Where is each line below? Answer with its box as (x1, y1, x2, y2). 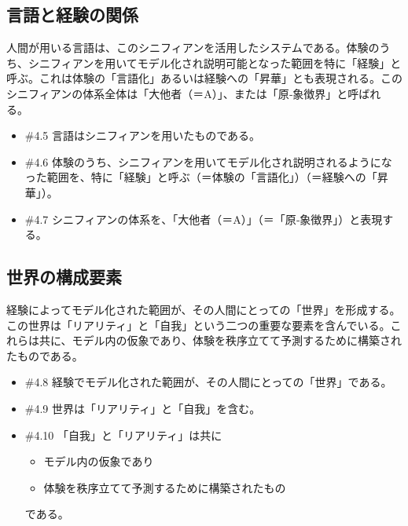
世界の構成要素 (6, 265, 122, 289)
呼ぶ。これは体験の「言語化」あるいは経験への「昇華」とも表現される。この (6, 70, 402, 86)
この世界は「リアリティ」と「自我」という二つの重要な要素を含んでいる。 (6, 316, 391, 333)
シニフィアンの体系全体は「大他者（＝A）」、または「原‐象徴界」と (6, 85, 348, 101)
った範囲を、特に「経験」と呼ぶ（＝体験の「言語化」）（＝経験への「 (24, 169, 377, 185)
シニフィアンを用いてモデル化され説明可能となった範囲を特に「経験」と (28, 54, 402, 71)
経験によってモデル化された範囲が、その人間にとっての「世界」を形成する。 (6, 301, 401, 317)
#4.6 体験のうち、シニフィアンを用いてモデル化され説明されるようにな (24, 153, 392, 170)
